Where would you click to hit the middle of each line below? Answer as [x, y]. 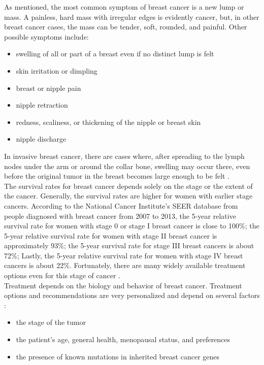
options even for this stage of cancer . [62, 275]
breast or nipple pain [48, 88]
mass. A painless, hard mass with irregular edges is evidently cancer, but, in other [132, 16]
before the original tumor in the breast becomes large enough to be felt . [117, 176]
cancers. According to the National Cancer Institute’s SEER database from [121, 205]
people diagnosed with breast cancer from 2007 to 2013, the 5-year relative [120, 215]
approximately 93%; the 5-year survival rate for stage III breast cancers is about [129, 245]
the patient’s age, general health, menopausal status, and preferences [123, 339]
